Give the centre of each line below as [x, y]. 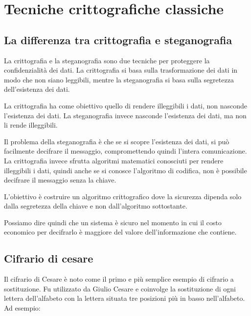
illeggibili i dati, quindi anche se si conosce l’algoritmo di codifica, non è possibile [125, 170]
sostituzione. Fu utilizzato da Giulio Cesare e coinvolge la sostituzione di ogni [120, 288]
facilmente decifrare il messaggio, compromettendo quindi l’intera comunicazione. [125, 151]
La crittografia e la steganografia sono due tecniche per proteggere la [107, 60]
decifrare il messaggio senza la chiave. [60, 180]
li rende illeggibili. [31, 125]
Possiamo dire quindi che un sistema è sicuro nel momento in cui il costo [113, 222]
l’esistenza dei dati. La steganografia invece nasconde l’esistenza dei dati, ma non [125, 115]
